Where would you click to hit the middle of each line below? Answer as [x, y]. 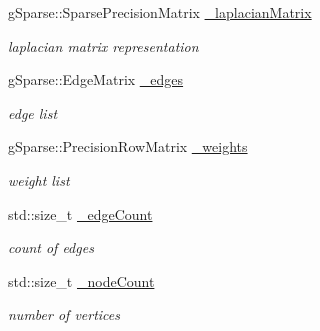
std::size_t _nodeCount [81, 280]
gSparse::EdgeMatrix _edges [96, 79]
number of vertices [64, 314]
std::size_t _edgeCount [80, 213]
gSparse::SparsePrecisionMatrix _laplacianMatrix [160, 12]
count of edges [51, 247]
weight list [39, 179]
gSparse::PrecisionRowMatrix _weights [128, 146]
